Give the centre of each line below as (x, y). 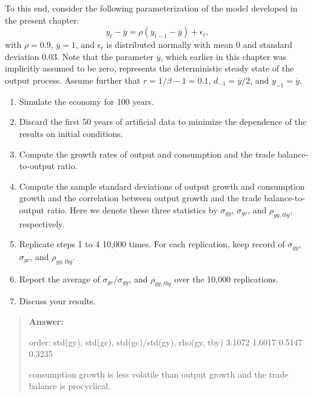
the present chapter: (42, 20)
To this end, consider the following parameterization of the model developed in (151, 8)
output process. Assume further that (73, 80)
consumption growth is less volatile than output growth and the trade (159, 374)
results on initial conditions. (71, 133)
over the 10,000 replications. (226, 279)
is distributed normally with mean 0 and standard (199, 45)
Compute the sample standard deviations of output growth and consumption (162, 186)
